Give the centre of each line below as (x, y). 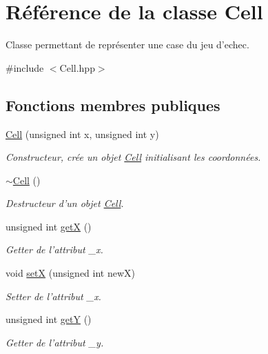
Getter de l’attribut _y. (55, 342)
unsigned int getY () (49, 319)
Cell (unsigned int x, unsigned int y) (82, 134)
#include (25, 67)
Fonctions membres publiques (113, 105)
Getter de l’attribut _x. (54, 249)
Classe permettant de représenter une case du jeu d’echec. (127, 45)
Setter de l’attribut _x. (53, 296)
